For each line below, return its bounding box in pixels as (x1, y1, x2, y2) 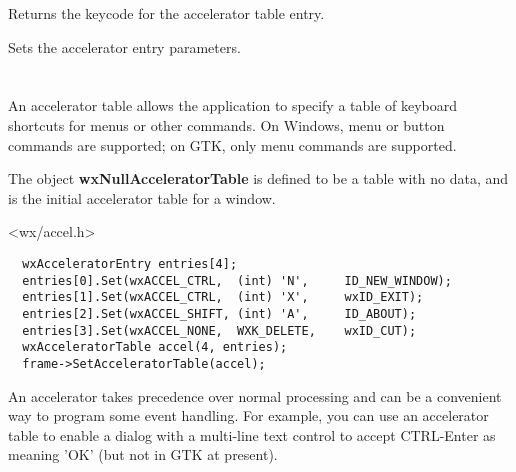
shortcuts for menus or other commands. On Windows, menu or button (8, 114, 445, 135)
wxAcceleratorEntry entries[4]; (22, 256, 238, 271)
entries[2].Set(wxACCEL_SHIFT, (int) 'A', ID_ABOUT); (22, 306, 417, 321)
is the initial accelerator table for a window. (8, 187, 276, 208)
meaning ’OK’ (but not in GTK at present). (8, 444, 278, 465)
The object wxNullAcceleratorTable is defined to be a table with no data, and (8, 168, 509, 189)
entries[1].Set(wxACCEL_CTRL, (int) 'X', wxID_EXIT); (22, 290, 424, 305)
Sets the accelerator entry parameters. (8, 36, 241, 57)
